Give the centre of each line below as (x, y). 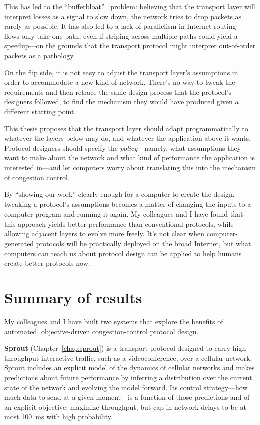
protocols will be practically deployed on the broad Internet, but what (144, 243)
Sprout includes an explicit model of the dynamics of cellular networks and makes (129, 368)
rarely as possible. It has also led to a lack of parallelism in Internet (108, 26)
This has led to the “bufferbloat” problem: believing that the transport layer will (130, 6)
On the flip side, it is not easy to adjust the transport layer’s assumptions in (121, 72)
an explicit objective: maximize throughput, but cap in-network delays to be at (125, 407)
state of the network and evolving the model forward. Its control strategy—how (126, 387)
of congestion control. (37, 177)
